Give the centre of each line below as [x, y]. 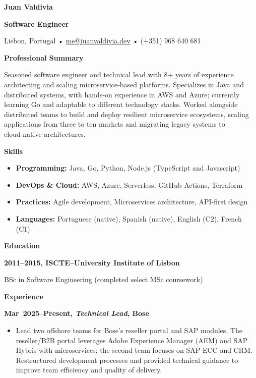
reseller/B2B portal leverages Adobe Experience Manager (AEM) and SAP [132, 340]
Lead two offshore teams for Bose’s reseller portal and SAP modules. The [129, 330]
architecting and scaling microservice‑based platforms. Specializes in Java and [124, 84]
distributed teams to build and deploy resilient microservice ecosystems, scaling [126, 114]
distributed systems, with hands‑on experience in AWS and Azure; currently [122, 94]
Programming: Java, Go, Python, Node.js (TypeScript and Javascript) [128, 168]
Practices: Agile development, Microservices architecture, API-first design [132, 202]
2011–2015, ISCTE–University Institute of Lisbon [92, 262]
